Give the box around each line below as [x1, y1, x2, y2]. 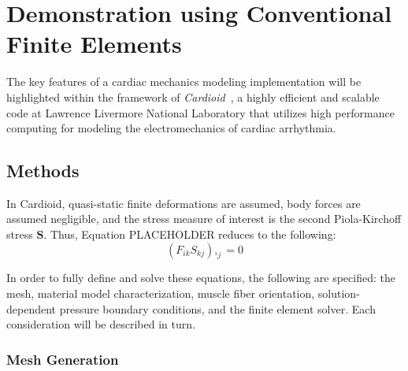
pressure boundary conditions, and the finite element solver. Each [59, 300, 376, 317]
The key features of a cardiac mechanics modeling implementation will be [6, 73, 362, 90]
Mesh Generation [6, 349, 119, 369]
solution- [317, 285, 360, 302]
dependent [6, 300, 57, 317]
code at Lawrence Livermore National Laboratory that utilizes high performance [6, 104, 395, 121]
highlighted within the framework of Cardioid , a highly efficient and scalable [6, 88, 380, 105]
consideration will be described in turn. [6, 316, 195, 332]
